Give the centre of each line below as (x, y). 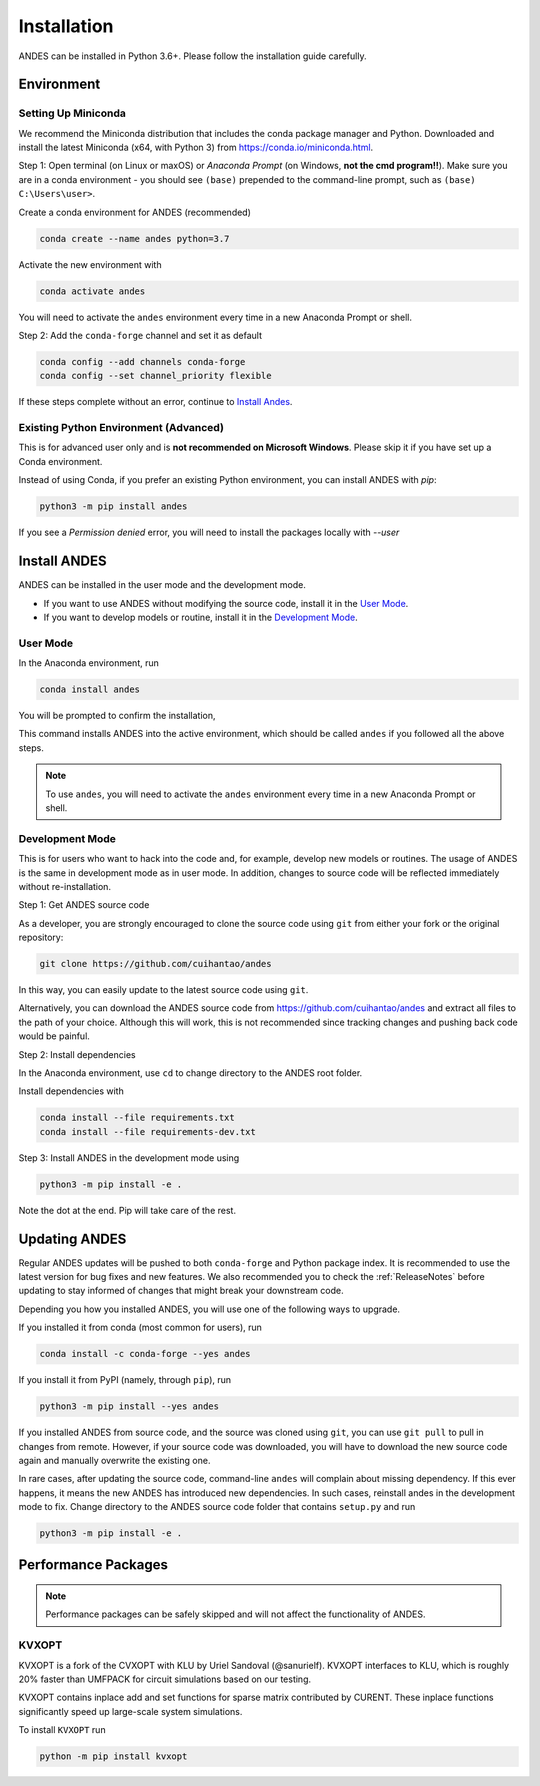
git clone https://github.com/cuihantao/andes (155, 964)
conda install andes (89, 689)
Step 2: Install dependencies (77, 1054)
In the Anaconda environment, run (89, 663)
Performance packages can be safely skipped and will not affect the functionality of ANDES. (235, 1614)
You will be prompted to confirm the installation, (117, 716)
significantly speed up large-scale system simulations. (130, 1711)
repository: (41, 937)
